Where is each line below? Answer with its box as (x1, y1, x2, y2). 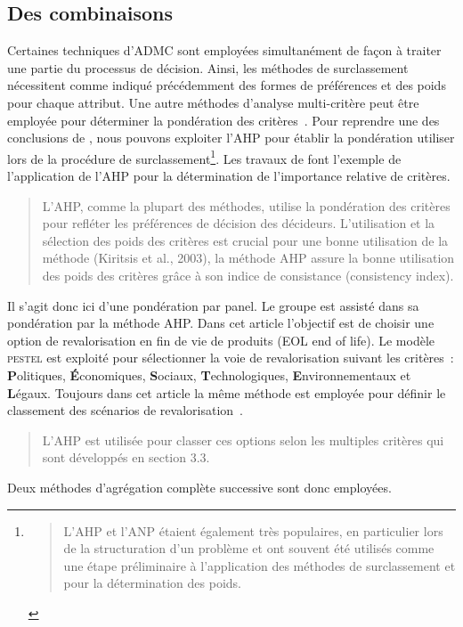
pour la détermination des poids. (63, 574, 241, 592)
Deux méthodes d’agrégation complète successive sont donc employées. (7, 477, 392, 496)
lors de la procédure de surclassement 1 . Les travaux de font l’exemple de (7, 146, 402, 167)
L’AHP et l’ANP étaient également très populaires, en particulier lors (63, 521, 443, 540)
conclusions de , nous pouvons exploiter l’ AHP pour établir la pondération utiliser (7, 128, 455, 147)
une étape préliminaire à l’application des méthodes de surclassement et (63, 556, 456, 574)
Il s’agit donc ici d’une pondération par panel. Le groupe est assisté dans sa (7, 296, 419, 314)
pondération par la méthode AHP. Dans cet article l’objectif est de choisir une (7, 313, 435, 332)
